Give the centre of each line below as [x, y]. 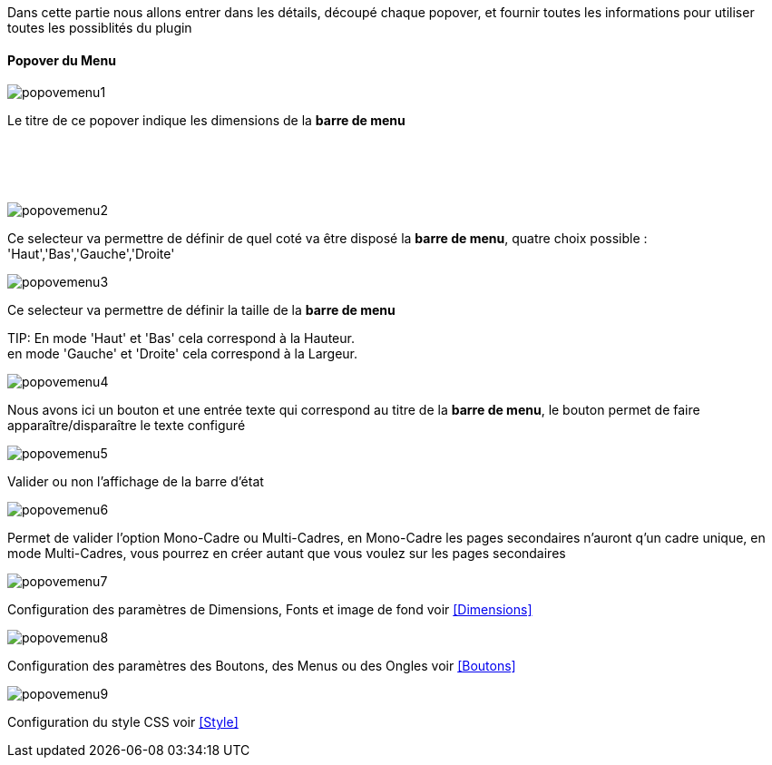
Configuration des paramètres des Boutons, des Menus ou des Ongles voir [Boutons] [262, 666]
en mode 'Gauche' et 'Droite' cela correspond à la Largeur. [183, 354]
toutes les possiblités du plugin [100, 28]
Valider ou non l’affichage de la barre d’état [136, 482]
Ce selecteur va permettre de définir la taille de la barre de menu [201, 310]
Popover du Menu [62, 60]
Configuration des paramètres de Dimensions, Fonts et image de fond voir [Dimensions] [270, 610]
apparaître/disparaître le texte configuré [127, 426]
